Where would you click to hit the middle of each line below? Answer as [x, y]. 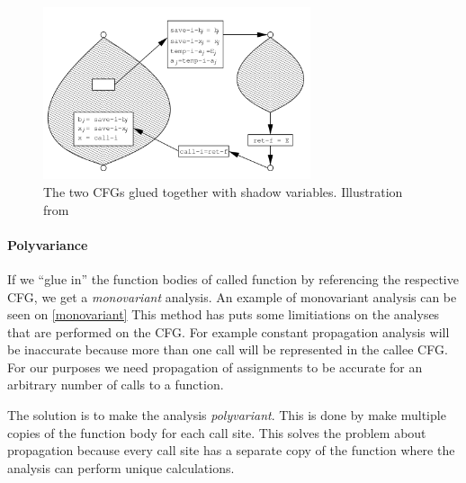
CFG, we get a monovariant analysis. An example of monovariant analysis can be [232, 296]
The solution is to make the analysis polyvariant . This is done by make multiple [227, 415]
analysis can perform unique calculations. [121, 467]
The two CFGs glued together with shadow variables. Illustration [223, 191]
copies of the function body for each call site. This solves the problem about [217, 432]
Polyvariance [48, 244]
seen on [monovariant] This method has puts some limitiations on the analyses [224, 314]
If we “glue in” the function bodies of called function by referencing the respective [233, 278]
